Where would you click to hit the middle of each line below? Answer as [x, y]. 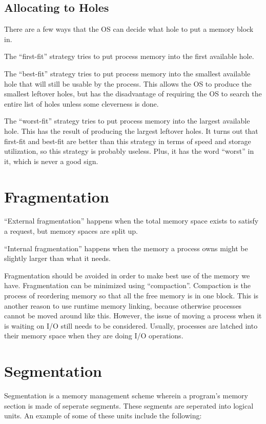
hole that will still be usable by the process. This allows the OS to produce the [128, 83]
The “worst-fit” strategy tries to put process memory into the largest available [127, 121]
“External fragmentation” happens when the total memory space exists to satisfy [131, 221]
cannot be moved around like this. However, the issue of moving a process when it [133, 316]
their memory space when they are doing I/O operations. [94, 336]
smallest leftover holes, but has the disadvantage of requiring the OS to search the [133, 94]
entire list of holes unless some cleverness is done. [81, 103]
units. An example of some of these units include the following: [103, 416]
